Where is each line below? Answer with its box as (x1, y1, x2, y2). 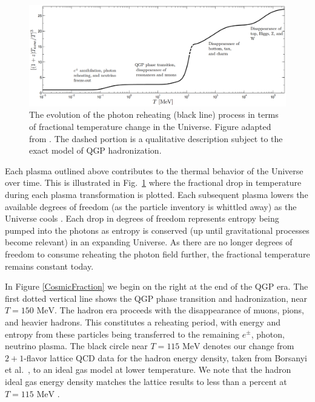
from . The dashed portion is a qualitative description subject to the (29, 132, 283, 145)
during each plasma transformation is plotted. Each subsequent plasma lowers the (5, 188, 308, 201)
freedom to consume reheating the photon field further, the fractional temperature (5, 247, 310, 260)
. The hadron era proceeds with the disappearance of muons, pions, (55, 304, 304, 316)
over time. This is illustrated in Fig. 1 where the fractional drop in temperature (5, 176, 302, 189)
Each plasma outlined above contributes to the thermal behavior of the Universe (5, 164, 303, 177)
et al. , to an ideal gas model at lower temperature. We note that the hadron (5, 363, 291, 376)
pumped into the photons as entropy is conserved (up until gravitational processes (5, 223, 310, 236)
